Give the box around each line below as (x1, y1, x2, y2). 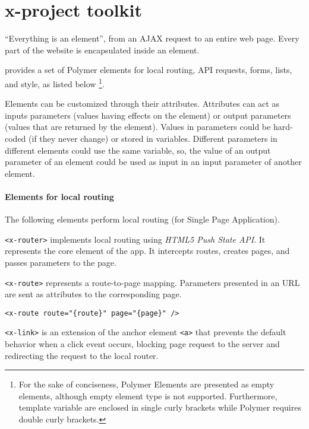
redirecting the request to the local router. (5, 349, 159, 361)
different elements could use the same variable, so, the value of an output (5, 144, 271, 156)
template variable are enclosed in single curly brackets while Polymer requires (18, 401, 301, 414)
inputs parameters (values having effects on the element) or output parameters (5, 109, 291, 121)
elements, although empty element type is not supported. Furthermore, (18, 389, 278, 402)
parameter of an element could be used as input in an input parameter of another (5, 155, 302, 168)
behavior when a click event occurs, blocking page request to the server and (5, 338, 280, 350)
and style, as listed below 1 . (5, 75, 105, 90)
